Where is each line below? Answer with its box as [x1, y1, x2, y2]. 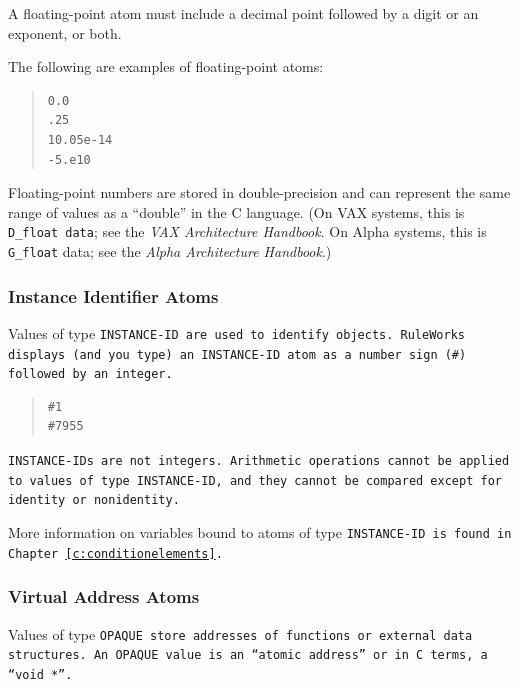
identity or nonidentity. [8, 493, 180, 508]
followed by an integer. [8, 367, 173, 382]
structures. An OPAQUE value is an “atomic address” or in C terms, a [8, 648, 488, 663]
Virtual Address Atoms [8, 584, 200, 609]
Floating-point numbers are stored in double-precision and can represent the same [8, 182, 511, 203]
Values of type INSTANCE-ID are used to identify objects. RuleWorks [8, 322, 465, 343]
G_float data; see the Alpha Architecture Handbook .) [8, 241, 332, 261]
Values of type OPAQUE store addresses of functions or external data [8, 623, 473, 644]
